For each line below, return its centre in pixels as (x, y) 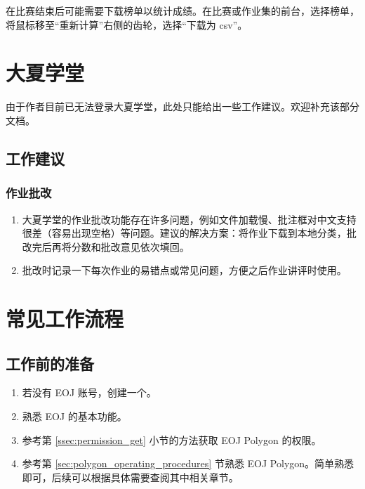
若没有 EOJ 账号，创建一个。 (89, 392)
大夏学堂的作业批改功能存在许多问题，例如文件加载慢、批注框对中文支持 (189, 219)
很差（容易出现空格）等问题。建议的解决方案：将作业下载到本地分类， (184, 233)
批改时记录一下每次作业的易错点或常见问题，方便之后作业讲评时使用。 (184, 270)
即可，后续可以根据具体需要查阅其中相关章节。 (130, 477)
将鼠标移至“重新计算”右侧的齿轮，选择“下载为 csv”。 (127, 24)
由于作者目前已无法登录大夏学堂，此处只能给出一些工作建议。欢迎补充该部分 (182, 106)
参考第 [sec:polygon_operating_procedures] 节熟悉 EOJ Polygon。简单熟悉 (188, 463)
